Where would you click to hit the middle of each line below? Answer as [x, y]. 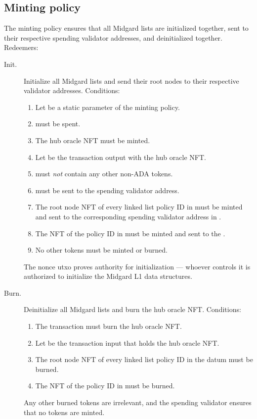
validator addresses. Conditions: [72, 90]
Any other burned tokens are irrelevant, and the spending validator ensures [138, 402]
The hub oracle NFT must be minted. [93, 140]
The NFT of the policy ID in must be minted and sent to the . [130, 233]
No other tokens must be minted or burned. [101, 250]
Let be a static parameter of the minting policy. [107, 107]
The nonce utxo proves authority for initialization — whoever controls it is [137, 266]
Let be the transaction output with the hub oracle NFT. [121, 157]
